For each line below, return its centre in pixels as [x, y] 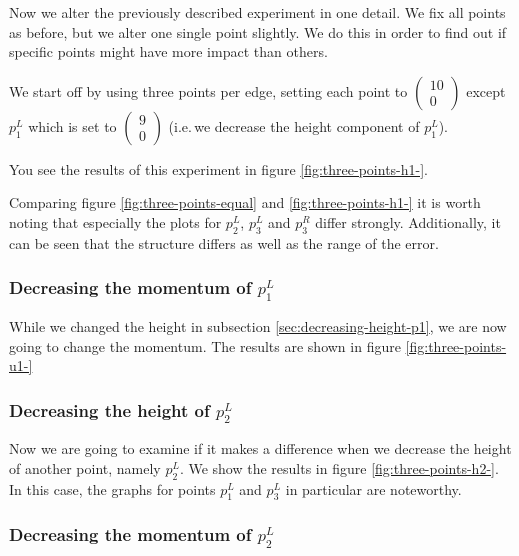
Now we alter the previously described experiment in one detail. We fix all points [257, 12]
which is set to [72, 125]
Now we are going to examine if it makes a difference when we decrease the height [260, 448]
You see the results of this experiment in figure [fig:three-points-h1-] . [219, 168]
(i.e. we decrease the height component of [294, 125]
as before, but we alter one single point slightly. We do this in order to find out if [258, 31]
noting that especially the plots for [115, 221]
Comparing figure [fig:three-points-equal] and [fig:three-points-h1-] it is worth [245, 202]
